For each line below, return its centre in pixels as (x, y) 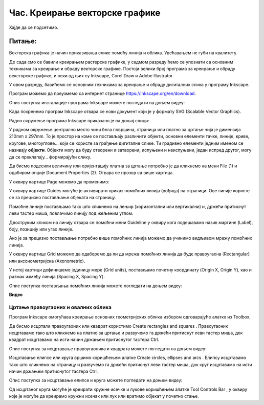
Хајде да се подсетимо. (34, 27)
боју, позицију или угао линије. (41, 229)
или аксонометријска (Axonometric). (47, 261)
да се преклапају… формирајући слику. (50, 157)
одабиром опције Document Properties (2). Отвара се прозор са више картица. (91, 173)
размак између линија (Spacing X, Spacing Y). (57, 277)
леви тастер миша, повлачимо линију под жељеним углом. (71, 213)
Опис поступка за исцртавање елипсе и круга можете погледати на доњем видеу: (96, 380)
